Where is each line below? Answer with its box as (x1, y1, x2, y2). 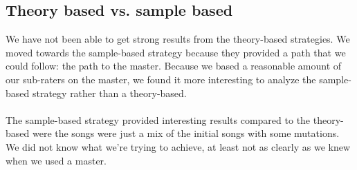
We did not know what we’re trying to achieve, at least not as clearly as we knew (6, 139, 351, 153)
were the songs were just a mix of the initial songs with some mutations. (32, 126, 340, 140)
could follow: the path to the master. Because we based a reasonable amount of (6, 59, 342, 73)
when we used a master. (6, 153, 107, 167)
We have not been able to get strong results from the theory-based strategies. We (6, 32, 350, 46)
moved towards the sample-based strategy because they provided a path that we (6, 45, 346, 59)
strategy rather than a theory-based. (32, 85, 187, 100)
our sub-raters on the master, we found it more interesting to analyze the (6, 72, 316, 86)
